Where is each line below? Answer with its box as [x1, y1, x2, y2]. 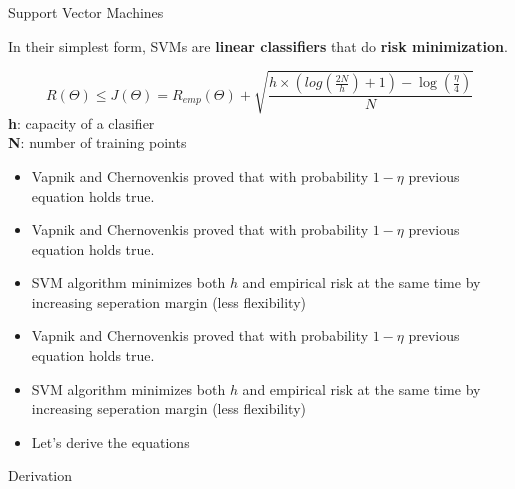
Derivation [8, 465, 73, 486]
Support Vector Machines [8, 2, 164, 22]
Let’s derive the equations [31, 431, 190, 452]
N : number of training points [8, 132, 187, 153]
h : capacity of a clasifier [8, 112, 155, 133]
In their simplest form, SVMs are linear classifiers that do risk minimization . [8, 35, 508, 56]
